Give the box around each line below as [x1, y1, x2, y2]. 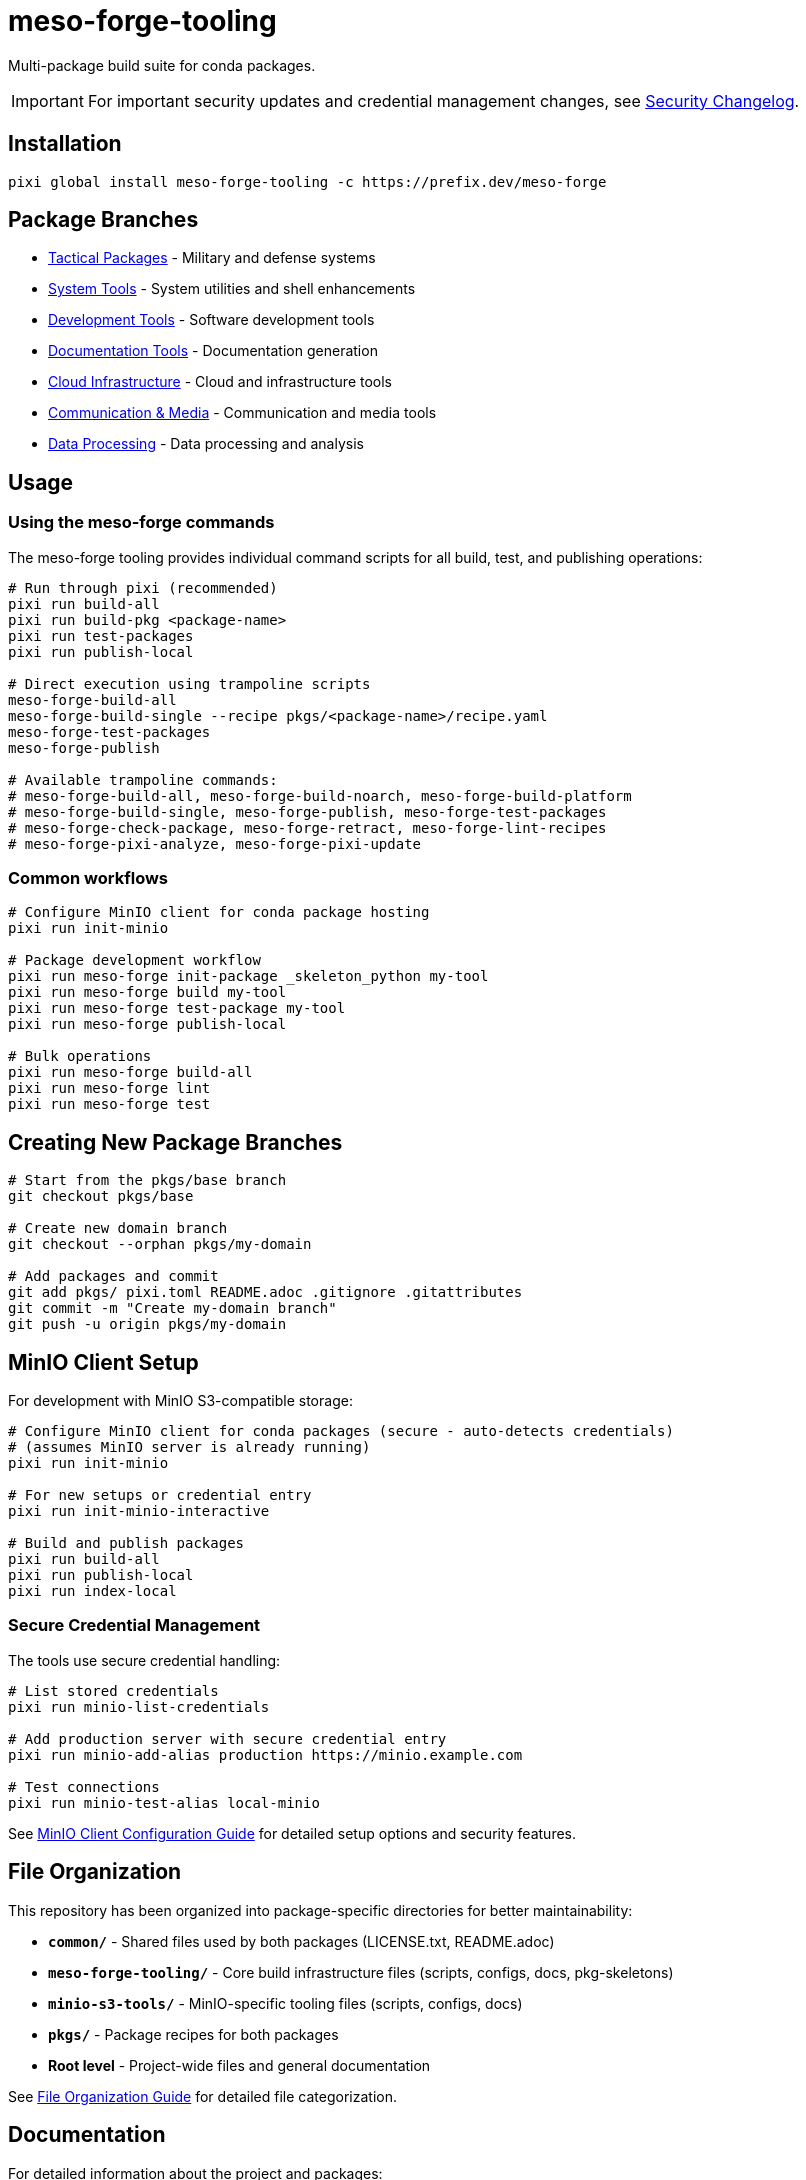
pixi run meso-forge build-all [8, 1064, 253, 1081]
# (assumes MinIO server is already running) [8, 1439, 371, 1456]
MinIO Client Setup [8, 1349, 199, 1375]
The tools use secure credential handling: [8, 1651, 281, 1669]
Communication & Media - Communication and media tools [48, 404, 437, 422]
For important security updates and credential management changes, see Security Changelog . [87, 90, 800, 111]
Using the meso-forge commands [8, 512, 275, 533]
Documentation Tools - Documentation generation [48, 342, 378, 360]
